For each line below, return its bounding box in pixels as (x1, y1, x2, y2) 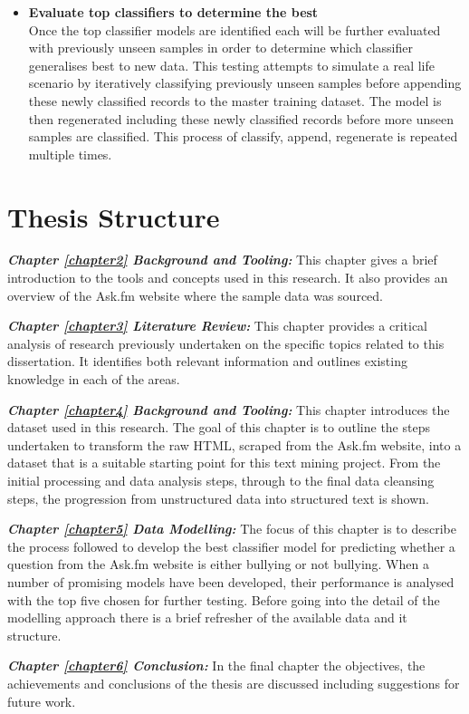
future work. (7, 691, 76, 710)
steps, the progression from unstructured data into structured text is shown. (7, 488, 430, 507)
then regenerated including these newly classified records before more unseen (28, 109, 455, 128)
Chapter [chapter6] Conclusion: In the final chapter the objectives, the (7, 656, 426, 675)
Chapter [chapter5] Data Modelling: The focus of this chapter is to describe (7, 519, 456, 538)
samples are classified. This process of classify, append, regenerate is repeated (28, 127, 458, 146)
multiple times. (28, 144, 112, 163)
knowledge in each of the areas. (7, 370, 180, 389)
